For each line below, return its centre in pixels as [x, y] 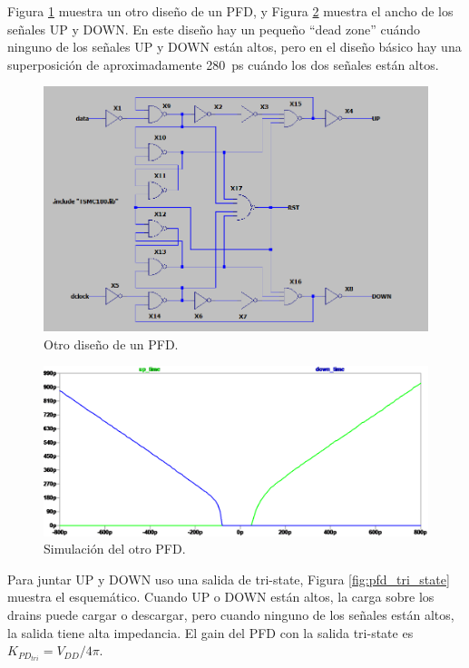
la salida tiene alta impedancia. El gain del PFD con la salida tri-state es [210, 632]
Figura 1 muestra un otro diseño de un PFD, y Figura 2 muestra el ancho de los [230, 11]
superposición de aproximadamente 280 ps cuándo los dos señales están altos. [223, 64]
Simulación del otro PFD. [115, 549]
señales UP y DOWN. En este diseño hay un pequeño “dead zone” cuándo [214, 29]
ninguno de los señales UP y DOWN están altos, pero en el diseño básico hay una [234, 47]
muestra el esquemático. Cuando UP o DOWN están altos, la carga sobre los [221, 597]
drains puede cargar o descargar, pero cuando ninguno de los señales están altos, [231, 615]
